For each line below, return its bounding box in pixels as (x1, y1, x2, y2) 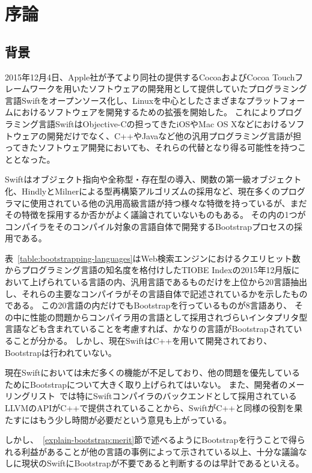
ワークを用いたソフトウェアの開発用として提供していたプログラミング (29, 82, 307, 95)
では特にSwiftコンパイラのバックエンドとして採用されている (60, 390, 297, 402)
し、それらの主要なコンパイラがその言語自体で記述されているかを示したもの (5, 287, 308, 300)
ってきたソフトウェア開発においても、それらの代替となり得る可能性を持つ (5, 141, 298, 154)
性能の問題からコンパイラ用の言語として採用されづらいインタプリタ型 (29, 310, 308, 323)
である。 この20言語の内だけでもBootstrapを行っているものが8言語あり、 (5, 299, 292, 312)
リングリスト (5, 390, 55, 402)
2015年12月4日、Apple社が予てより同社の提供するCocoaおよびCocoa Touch (5, 70, 295, 83)
